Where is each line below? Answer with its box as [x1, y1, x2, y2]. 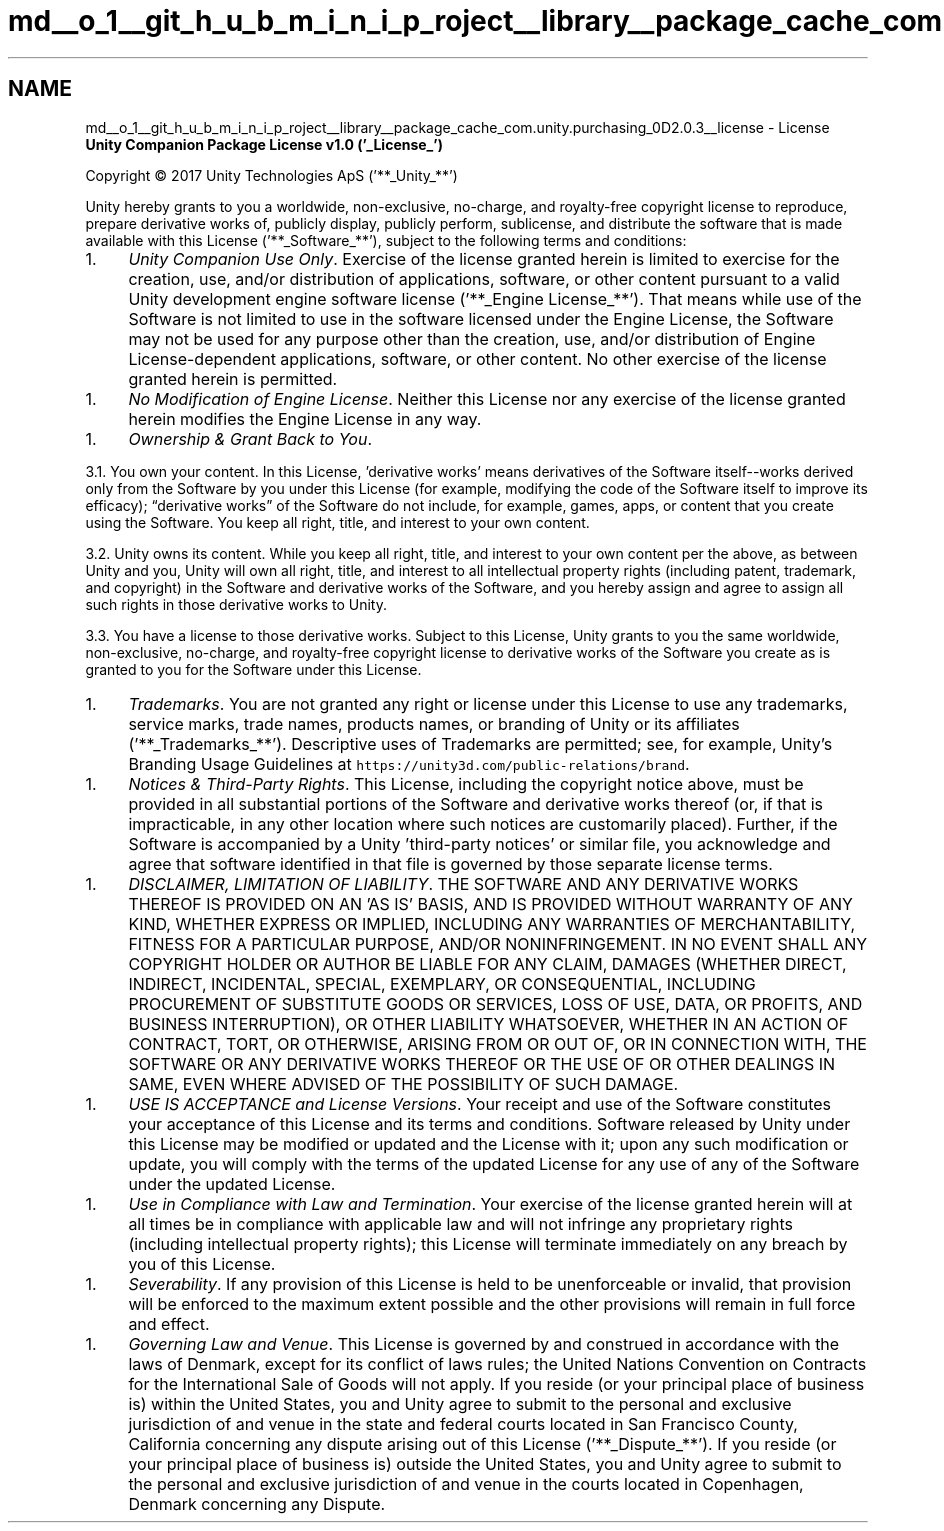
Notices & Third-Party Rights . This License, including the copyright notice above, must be [128, 773, 804, 794]
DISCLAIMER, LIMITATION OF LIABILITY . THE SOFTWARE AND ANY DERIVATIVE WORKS [128, 873, 799, 894]
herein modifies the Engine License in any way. [128, 408, 482, 429]
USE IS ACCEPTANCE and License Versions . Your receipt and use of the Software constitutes [128, 1093, 831, 1114]
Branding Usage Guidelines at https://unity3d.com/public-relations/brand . [128, 753, 690, 774]
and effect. [128, 1313, 210, 1334]
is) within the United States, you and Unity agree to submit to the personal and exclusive [128, 1393, 792, 1414]
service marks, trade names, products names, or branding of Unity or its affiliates [128, 713, 740, 734]
